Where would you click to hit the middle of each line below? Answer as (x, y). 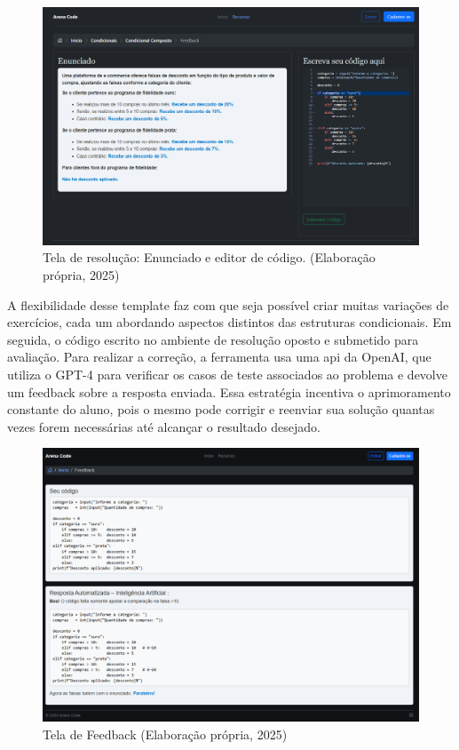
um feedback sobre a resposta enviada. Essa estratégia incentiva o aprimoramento (229, 391)
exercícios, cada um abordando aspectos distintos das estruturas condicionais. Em (229, 322)
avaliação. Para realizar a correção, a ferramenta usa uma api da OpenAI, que (219, 357)
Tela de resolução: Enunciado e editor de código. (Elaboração (209, 257)
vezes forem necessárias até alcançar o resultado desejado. (164, 426)
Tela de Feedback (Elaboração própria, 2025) (165, 734)
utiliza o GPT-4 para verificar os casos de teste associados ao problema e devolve (227, 375)
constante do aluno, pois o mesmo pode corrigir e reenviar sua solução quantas (221, 409)
